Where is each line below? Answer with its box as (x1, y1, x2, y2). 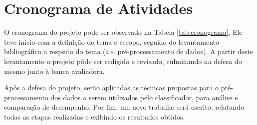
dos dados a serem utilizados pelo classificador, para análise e (50, 92, 238, 102)
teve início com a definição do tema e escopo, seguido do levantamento (4, 36, 219, 47)
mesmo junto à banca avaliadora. (4, 65, 105, 76)
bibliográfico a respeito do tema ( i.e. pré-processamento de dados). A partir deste (4, 46, 254, 57)
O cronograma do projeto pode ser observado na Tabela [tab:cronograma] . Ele (4, 27, 243, 37)
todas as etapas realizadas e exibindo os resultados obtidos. (4, 111, 185, 122)
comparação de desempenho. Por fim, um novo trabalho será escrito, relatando (4, 102, 244, 112)
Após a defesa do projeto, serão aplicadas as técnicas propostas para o (4, 82, 219, 93)
